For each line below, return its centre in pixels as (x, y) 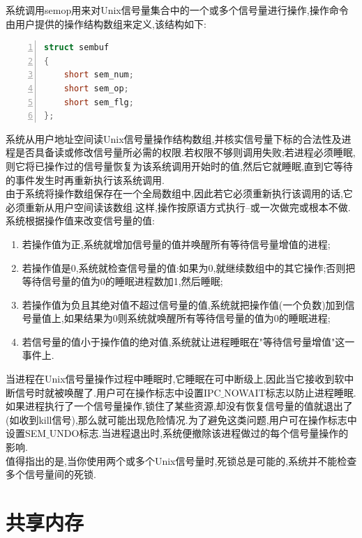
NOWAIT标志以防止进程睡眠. (290, 392)
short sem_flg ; (99, 102)
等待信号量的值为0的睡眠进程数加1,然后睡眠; (122, 281)
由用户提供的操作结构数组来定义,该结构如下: (106, 23)
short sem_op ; (96, 88)
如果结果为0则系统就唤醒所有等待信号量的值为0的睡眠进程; (197, 318)
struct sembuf (77, 48)
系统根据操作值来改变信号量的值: (80, 221)
